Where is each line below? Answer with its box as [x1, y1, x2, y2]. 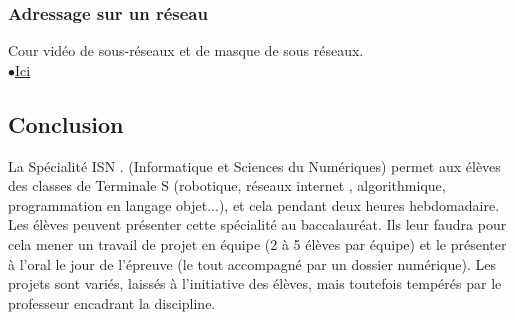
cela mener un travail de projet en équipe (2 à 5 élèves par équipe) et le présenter [8, 233, 507, 254]
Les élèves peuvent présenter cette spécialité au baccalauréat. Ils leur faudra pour [8, 214, 507, 235]
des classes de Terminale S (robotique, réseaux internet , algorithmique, [8, 175, 446, 196]
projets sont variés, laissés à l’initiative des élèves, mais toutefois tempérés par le [8, 273, 502, 294]
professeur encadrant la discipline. [8, 292, 216, 313]
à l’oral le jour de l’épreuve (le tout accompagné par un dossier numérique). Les [8, 253, 496, 274]
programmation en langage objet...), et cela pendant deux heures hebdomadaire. [8, 194, 500, 215]
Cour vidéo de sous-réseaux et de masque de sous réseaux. [8, 40, 364, 61]
